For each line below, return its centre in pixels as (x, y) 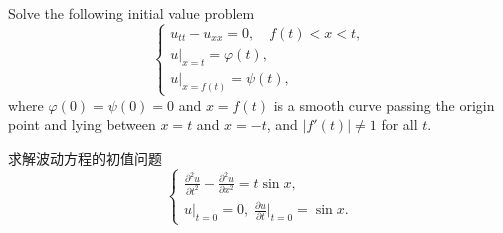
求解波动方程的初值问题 (85, 158)
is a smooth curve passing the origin (384, 104)
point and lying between (82, 124)
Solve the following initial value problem (131, 13)
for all (399, 124)
